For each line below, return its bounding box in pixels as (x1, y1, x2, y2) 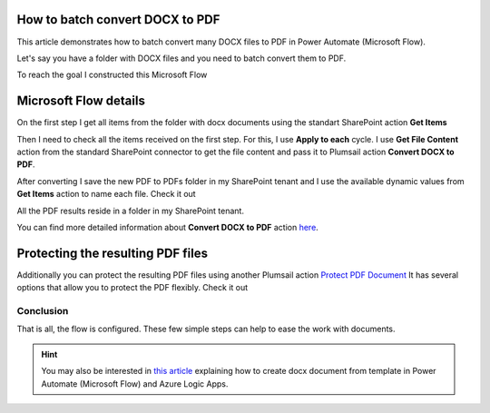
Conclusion (16, 305, 69, 317)
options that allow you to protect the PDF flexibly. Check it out (16, 282, 249, 293)
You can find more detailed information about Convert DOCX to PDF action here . (16, 221, 319, 232)
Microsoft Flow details (16, 93, 145, 109)
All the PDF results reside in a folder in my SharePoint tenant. (16, 205, 245, 216)
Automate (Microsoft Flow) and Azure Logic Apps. (41, 378, 229, 389)
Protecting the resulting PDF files (16, 245, 209, 261)
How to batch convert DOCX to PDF (16, 12, 220, 27)
